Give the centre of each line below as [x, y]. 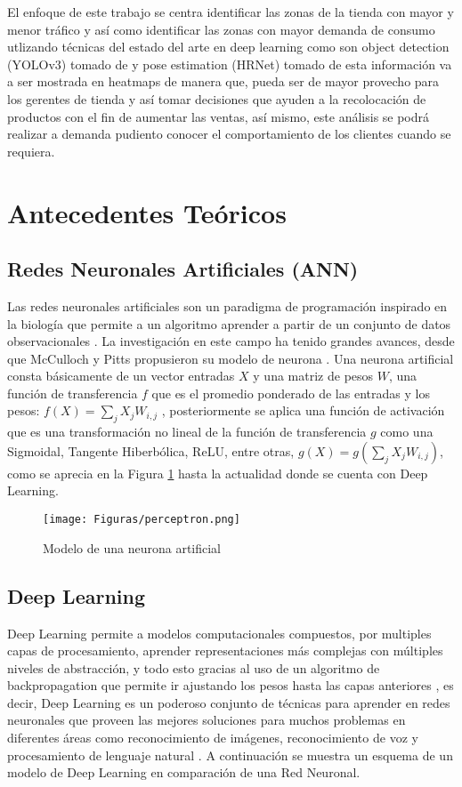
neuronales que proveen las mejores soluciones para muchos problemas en [207, 720]
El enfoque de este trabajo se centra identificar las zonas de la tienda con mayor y [231, 12]
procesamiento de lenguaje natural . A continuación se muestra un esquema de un [230, 755]
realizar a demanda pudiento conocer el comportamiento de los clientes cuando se [229, 134]
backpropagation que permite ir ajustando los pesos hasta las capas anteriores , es [231, 685]
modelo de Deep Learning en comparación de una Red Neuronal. [184, 772]
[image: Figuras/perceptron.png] [142, 520]
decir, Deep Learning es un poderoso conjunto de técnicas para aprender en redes [229, 702]
